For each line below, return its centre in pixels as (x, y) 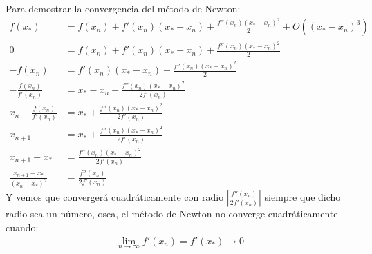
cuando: (22, 227)
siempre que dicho (303, 197)
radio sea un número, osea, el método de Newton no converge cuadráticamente (172, 214)
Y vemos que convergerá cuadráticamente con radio (115, 197)
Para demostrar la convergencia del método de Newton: (123, 8)
